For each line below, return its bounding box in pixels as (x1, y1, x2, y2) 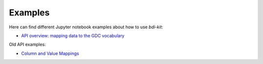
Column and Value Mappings (21, 51, 79, 56)
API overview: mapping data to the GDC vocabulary (21, 33, 125, 38)
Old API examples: (9, 41, 46, 48)
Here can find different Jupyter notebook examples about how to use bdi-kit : (9, 24, 163, 30)
